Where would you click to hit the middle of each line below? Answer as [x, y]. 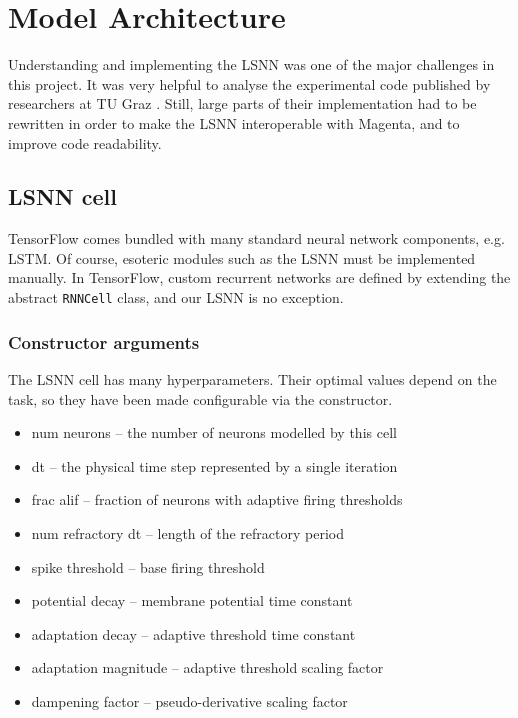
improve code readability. [85, 142]
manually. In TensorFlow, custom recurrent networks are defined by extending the [259, 277]
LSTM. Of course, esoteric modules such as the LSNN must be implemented [242, 257]
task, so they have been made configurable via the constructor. [200, 398]
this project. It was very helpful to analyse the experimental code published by [249, 83]
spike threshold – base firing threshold [148, 566]
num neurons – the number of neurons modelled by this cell [214, 432]
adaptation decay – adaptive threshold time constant [193, 633]
